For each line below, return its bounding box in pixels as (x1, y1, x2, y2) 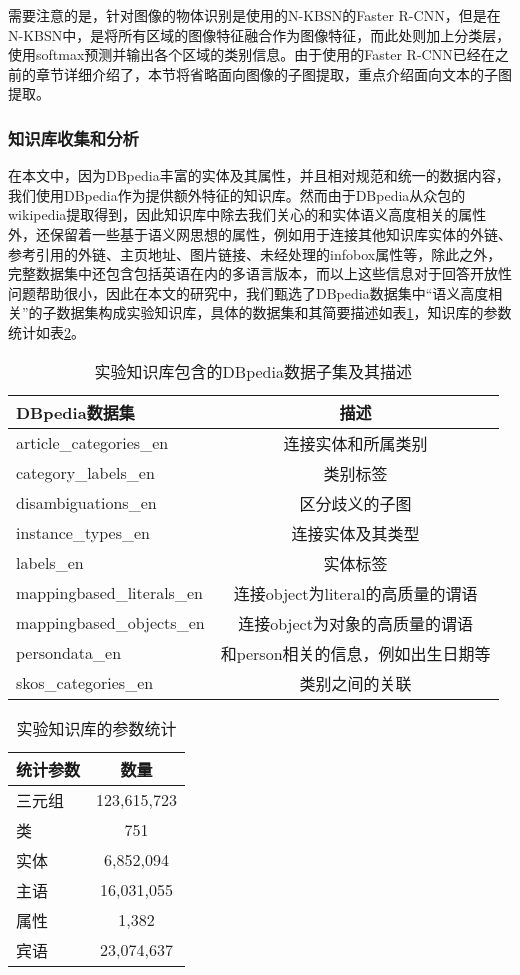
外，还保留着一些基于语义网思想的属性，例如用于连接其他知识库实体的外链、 (8, 223, 512, 244)
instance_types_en (16, 521, 150, 545)
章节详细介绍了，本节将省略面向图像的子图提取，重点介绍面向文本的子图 (35, 63, 512, 84)
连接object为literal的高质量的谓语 (233, 581, 478, 605)
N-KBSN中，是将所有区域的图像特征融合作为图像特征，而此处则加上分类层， (8, 24, 511, 45)
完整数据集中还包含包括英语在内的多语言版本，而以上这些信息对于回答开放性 (8, 263, 512, 284)
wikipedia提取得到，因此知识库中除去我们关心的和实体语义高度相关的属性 (8, 204, 487, 225)
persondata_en (16, 641, 122, 665)
